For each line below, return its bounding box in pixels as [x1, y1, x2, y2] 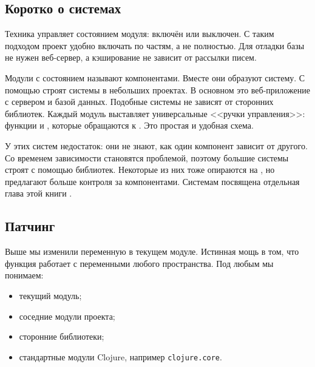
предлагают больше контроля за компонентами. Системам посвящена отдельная [5, 175, 300, 187]
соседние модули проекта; [19, 309, 115, 322]
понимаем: [5, 269, 44, 281]
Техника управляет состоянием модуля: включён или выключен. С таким [5, 27, 274, 40]
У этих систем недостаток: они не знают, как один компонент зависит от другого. [5, 139, 308, 152]
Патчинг [5, 217, 55, 235]
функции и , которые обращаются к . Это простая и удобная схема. [5, 119, 254, 132]
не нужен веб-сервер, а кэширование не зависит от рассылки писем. [5, 51, 257, 64]
